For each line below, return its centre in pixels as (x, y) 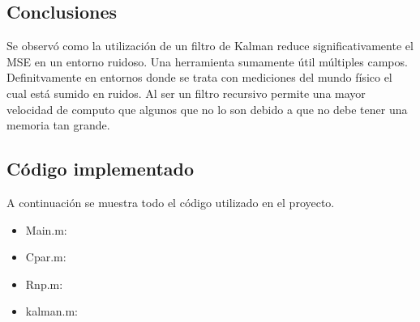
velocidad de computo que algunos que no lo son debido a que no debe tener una (207, 109)
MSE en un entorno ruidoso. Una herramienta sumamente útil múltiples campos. (207, 61)
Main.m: (46, 229)
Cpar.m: (46, 257)
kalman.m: (51, 311)
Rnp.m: (44, 284)
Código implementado (101, 169)
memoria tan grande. (58, 125)
